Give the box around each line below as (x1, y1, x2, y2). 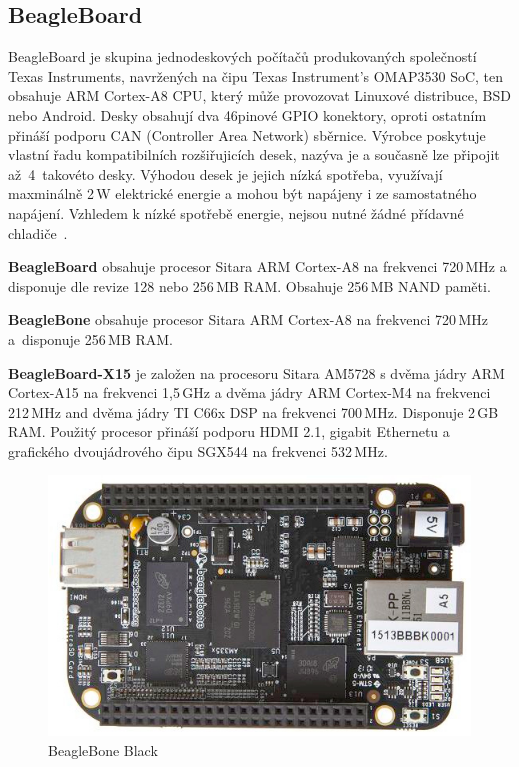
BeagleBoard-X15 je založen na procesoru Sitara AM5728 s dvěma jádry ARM (8, 362, 505, 383)
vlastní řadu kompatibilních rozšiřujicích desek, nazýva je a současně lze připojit (8, 144, 500, 165)
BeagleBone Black (48, 740, 158, 761)
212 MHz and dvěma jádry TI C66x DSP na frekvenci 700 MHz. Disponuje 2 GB (8, 401, 499, 422)
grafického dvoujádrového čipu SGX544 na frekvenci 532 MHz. (8, 440, 388, 461)
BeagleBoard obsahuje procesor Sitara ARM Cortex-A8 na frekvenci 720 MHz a (8, 256, 507, 277)
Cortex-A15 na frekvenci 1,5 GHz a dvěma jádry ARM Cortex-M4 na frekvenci (8, 382, 491, 403)
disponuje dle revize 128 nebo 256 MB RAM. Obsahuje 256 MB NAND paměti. (8, 275, 491, 296)
